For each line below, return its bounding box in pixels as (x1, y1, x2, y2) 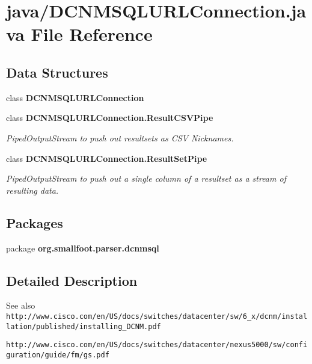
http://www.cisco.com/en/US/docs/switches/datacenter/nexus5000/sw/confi (6, 341, 308, 350)
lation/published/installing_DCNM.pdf (6, 322, 161, 331)
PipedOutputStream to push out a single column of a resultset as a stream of (6, 172, 286, 185)
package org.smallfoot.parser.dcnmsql (6, 241, 159, 254)
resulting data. (6, 184, 59, 196)
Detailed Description (6, 271, 138, 289)
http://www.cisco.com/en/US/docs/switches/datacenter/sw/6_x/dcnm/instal (6, 312, 308, 321)
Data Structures (6, 63, 108, 81)
